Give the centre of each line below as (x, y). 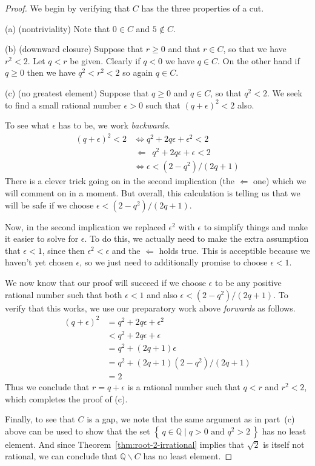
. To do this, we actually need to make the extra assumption (197, 238)
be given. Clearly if (105, 60)
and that (184, 49)
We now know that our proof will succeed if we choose (105, 282)
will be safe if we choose (49, 205)
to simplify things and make (256, 226)
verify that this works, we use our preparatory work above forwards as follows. (150, 308)
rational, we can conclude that (61, 456)
